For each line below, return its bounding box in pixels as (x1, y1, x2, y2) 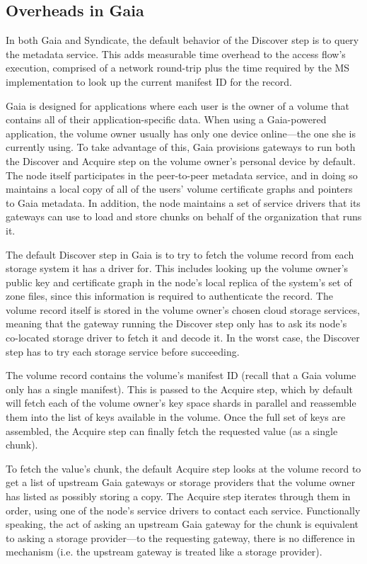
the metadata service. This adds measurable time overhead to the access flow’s (6, 46, 346, 61)
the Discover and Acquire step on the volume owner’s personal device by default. (6, 153, 356, 168)
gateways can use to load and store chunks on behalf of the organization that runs (6, 209, 362, 224)
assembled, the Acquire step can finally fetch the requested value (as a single (6, 423, 338, 438)
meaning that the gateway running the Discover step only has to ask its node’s (6, 316, 347, 331)
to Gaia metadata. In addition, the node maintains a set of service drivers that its (6, 195, 361, 210)
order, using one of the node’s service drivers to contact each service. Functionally (6, 502, 361, 517)
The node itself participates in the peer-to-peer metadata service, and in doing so (6, 167, 358, 182)
